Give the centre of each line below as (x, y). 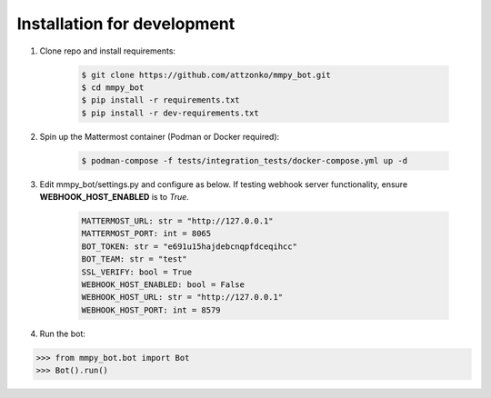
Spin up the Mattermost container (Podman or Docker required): (160, 136)
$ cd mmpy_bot (113, 87)
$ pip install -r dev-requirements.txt (170, 113)
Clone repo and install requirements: (108, 51)
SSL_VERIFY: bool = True (137, 272)
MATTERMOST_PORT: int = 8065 (146, 234)
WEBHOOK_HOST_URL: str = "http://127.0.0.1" (182, 297)
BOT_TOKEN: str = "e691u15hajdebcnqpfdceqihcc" (189, 246)
